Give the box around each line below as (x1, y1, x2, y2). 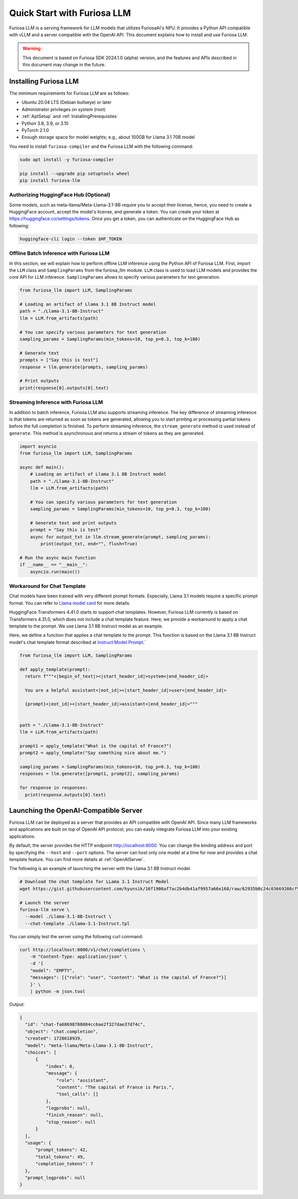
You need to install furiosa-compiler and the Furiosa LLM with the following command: (9, 143, 194, 149)
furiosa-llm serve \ (19, 906, 70, 912)
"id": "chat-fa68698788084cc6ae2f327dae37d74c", (25, 1022, 146, 1027)
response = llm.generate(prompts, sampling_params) (19, 364, 149, 370)
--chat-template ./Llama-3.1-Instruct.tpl (25, 921, 130, 926)
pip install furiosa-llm (19, 177, 80, 183)
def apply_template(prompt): (19, 666, 91, 672)
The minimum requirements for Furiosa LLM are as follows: (9, 90, 130, 97)
